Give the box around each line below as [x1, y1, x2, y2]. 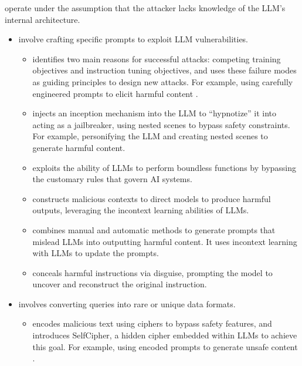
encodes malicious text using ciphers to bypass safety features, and [32, 317, 272, 330]
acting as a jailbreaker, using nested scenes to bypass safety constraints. [32, 118, 290, 130]
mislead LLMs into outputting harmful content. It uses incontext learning [32, 235, 297, 247]
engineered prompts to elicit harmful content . [32, 87, 198, 99]
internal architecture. [5, 13, 80, 25]
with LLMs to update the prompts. [32, 247, 159, 259]
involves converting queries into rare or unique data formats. [18, 297, 236, 310]
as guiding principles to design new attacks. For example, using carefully [32, 75, 293, 88]
